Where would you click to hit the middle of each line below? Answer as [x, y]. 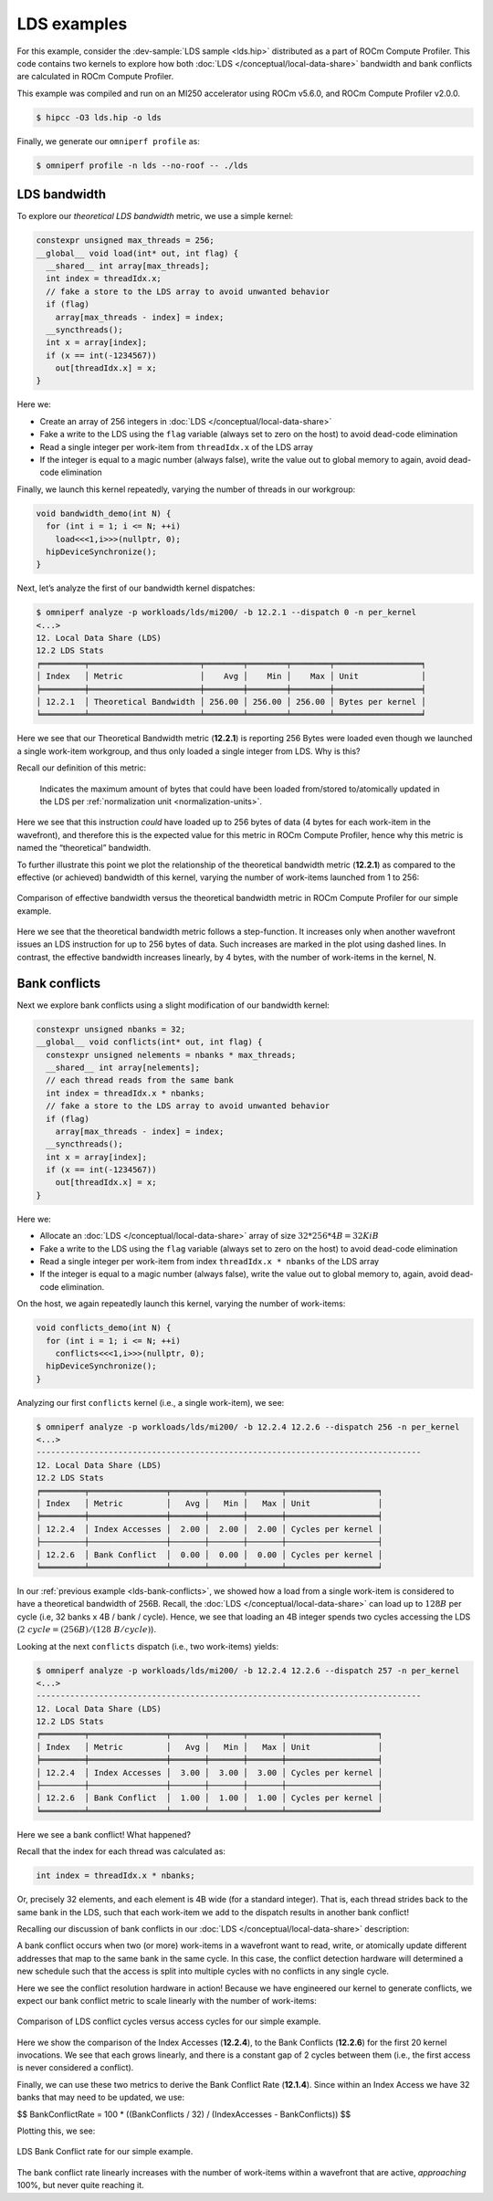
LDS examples [72, 24]
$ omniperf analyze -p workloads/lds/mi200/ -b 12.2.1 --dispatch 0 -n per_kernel [226, 613]
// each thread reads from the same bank [140, 1080]
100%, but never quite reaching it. [81, 2185]
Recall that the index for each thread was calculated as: [121, 1851]
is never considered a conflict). [75, 2068]
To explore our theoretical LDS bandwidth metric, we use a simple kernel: [155, 216]
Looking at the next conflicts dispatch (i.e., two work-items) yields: [147, 1646]
